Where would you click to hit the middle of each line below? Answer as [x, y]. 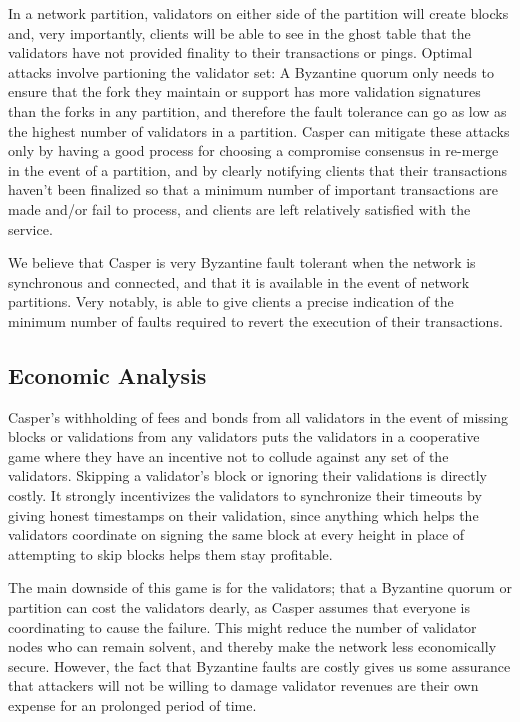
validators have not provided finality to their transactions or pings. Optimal [240, 52]
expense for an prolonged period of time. [132, 705]
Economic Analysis [107, 374]
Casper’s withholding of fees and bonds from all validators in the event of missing [258, 416]
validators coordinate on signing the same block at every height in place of [236, 534]
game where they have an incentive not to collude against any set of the [228, 455]
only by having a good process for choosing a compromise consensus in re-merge [253, 150]
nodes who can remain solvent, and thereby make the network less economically [252, 646]
